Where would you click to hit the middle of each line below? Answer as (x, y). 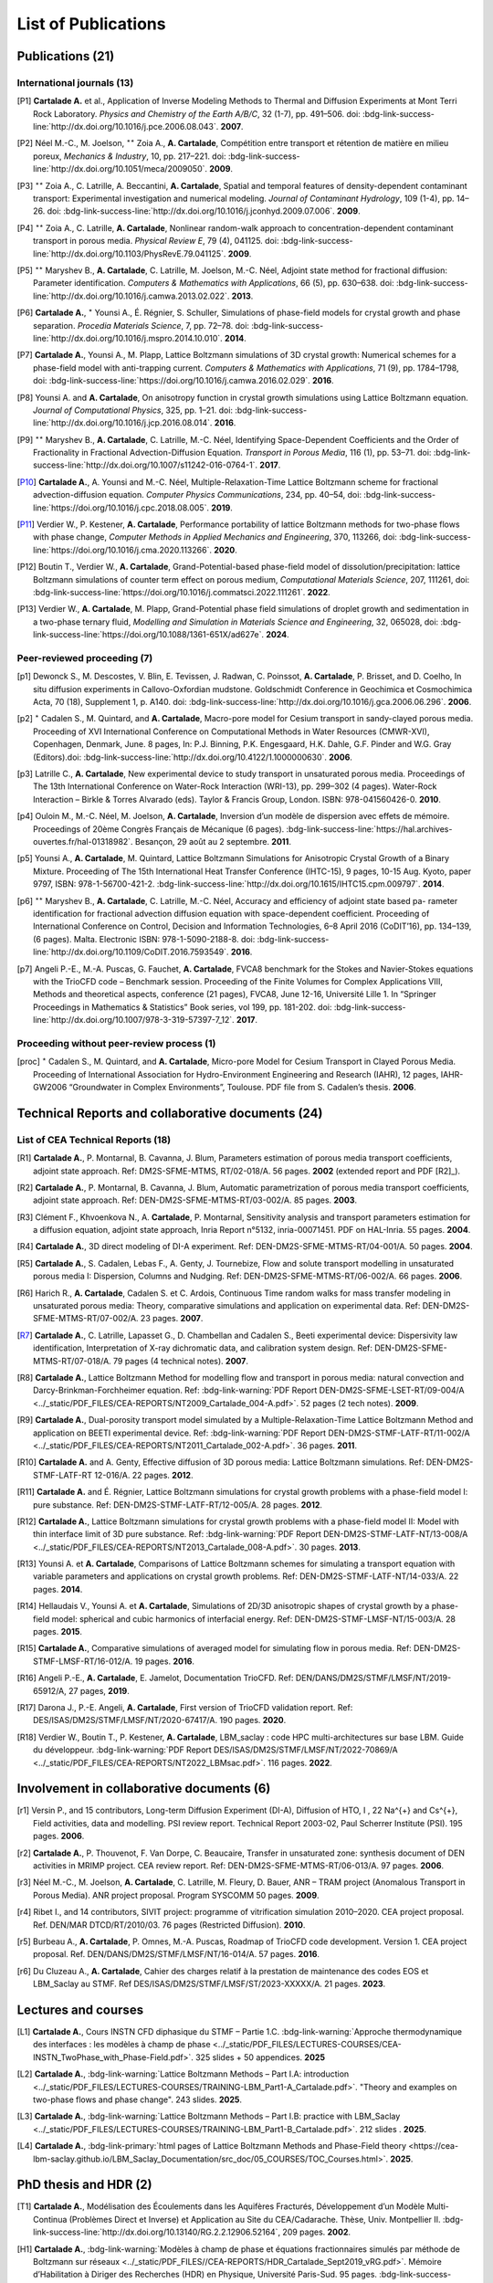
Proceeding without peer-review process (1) (116, 1043)
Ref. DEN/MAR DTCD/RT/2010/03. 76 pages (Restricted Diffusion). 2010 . (169, 1925)
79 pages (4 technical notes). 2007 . (180, 1361)
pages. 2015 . (58, 1632)
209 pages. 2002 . (317, 2232)
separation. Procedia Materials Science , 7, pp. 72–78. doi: (142, 325)
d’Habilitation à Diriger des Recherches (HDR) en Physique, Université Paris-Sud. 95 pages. (205, 2275)
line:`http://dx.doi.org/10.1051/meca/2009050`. (121, 169)
